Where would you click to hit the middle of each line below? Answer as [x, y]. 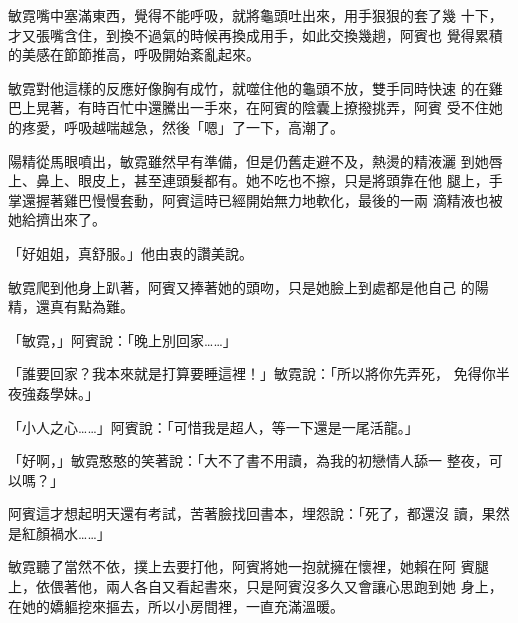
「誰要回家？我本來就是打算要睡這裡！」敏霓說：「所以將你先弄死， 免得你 [252, 373]
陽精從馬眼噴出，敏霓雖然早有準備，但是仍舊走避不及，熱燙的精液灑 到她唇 [255, 160]
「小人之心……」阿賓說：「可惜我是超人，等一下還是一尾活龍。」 [213, 426]
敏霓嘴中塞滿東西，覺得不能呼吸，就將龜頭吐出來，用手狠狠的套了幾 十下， [255, 15]
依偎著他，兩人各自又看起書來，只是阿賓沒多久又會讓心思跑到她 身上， [269, 586]
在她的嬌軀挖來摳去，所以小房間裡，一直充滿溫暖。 [176, 605]
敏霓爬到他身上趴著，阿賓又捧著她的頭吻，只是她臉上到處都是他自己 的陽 [248, 286]
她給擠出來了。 [57, 219]
